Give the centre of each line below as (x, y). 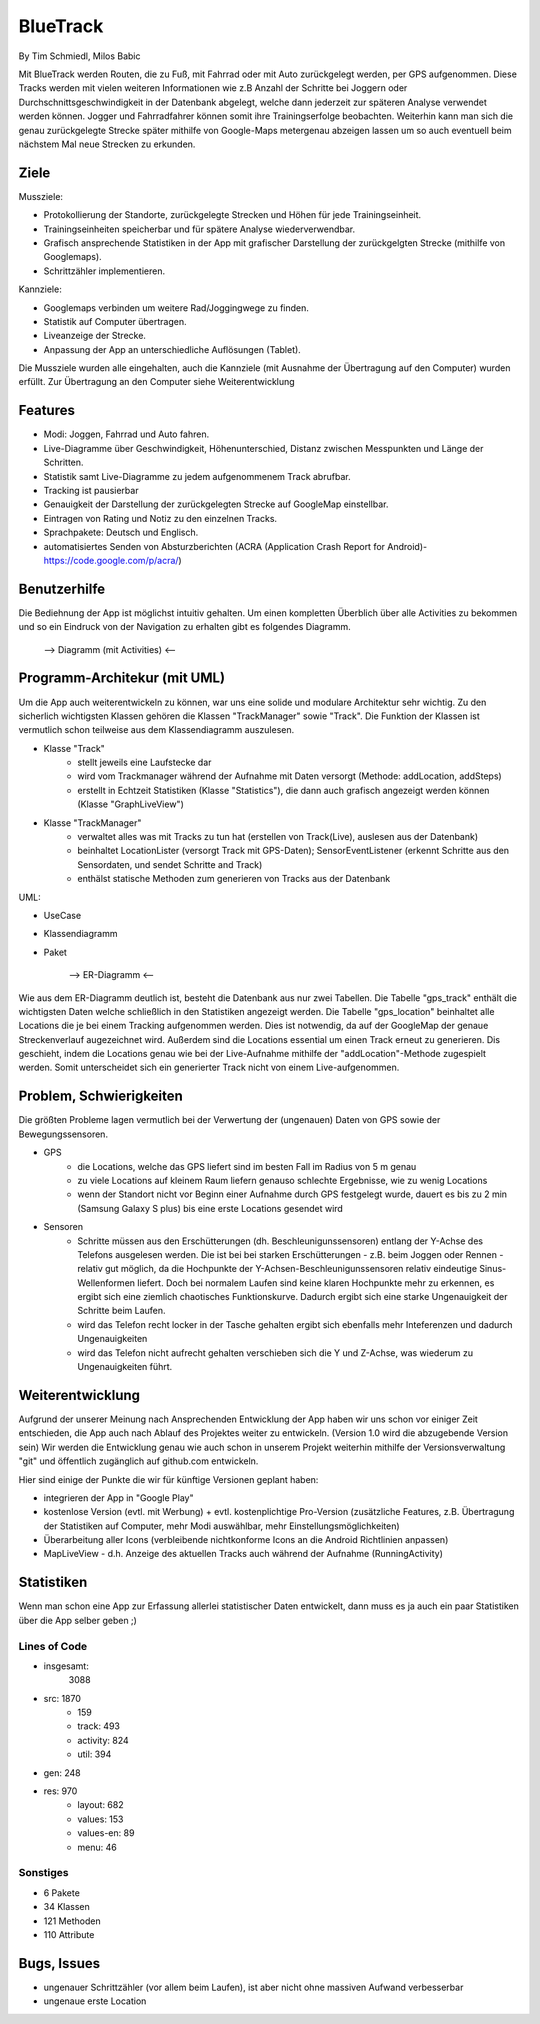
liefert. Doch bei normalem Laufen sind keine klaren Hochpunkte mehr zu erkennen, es (315, 1282)
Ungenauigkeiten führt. (125, 1367)
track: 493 (98, 1726)
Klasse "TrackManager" (92, 822)
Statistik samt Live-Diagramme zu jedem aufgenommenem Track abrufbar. (197, 476)
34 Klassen (66, 1907)
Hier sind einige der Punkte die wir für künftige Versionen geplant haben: (168, 1479)
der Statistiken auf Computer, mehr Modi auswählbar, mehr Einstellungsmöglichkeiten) (221, 1526)
